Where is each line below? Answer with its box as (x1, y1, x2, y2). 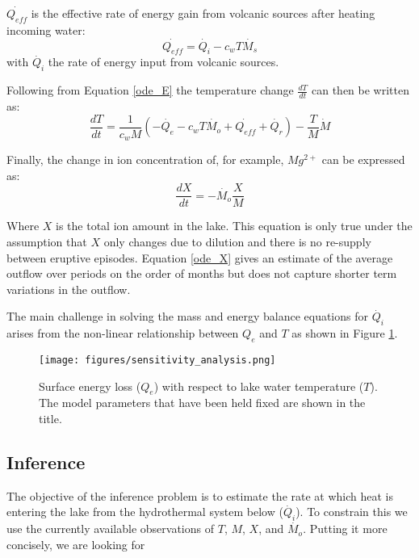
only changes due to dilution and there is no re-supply (103, 233, 371, 250)
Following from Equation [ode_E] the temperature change (6, 82, 294, 99)
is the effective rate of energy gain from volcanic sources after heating (31, 5, 375, 21)
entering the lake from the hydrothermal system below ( (6, 503, 283, 520)
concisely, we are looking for (6, 535, 145, 552)
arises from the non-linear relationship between (6, 325, 239, 342)
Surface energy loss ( (39, 377, 141, 394)
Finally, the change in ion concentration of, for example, (6, 151, 284, 168)
